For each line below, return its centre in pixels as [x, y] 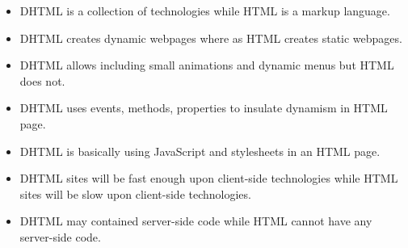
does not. [42, 80]
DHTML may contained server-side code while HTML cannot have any [196, 221]
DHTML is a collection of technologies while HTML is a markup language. [205, 11]
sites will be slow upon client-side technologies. [135, 193]
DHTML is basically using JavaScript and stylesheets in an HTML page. [200, 151]
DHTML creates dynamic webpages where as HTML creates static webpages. [211, 38]
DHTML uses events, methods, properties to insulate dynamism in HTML [204, 108]
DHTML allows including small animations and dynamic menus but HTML [207, 65]
